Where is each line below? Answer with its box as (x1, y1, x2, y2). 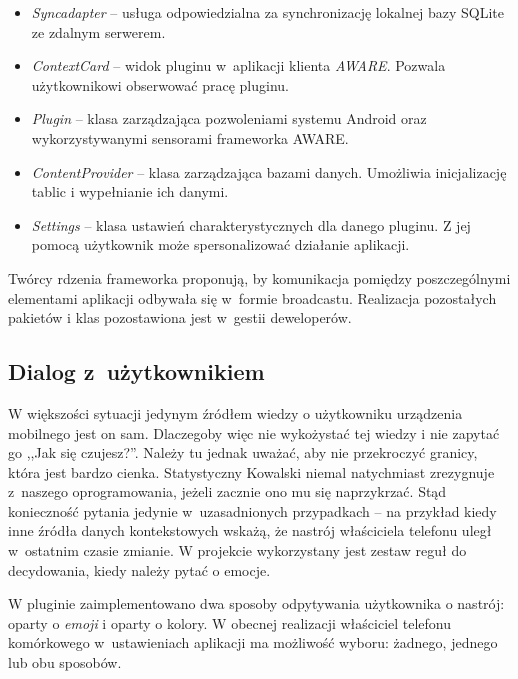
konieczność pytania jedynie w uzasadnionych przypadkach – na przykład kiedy (8, 500, 497, 521)
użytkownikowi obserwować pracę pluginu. (31, 74, 290, 95)
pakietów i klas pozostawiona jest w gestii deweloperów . (8, 307, 352, 328)
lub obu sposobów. (8, 652, 122, 673)
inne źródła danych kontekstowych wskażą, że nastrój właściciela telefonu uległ (8, 520, 492, 541)
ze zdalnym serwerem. (31, 21, 166, 42)
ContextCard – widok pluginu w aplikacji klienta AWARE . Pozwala (31, 55, 446, 76)
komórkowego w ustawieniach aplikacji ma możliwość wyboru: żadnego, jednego (8, 632, 498, 653)
